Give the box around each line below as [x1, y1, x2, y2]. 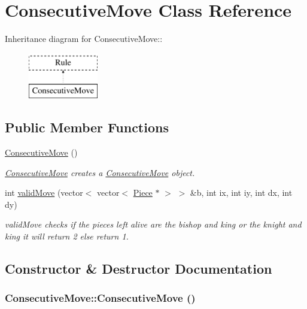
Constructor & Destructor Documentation [5, 259, 272, 278]
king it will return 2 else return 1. [5, 230, 129, 243]
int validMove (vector [5, 186, 83, 199]
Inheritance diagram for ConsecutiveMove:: [5, 32, 163, 45]
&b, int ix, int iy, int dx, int [190, 186, 293, 199]
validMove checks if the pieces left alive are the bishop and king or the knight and [5, 218, 302, 231]
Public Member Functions [5, 118, 169, 137]
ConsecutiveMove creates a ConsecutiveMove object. [5, 166, 195, 178]
